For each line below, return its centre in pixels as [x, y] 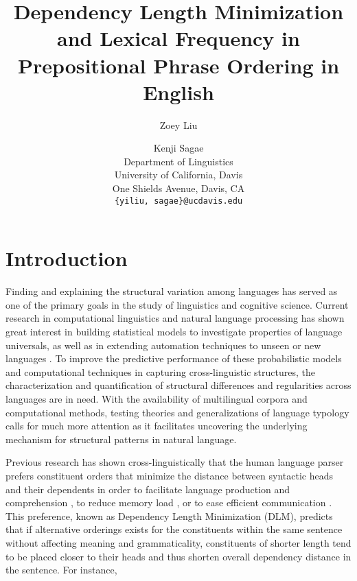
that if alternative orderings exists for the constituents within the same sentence [174, 529]
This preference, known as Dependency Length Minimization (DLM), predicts [169, 515]
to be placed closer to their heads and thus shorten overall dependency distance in [178, 556]
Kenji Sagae [178, 148]
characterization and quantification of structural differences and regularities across [178, 385]
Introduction [67, 258]
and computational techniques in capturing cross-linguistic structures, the [160, 371]
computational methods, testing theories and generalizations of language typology [177, 412]
